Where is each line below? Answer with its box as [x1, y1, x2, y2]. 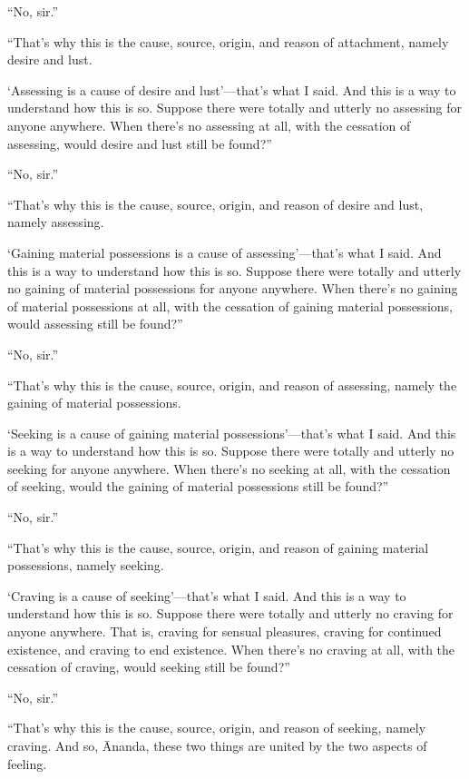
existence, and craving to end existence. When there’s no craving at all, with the [7, 639, 455, 658]
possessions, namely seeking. [7, 556, 164, 575]
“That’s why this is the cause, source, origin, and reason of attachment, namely [7, 32, 449, 51]
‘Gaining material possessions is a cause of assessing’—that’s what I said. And [7, 242, 442, 261]
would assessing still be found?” [7, 314, 183, 333]
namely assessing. [7, 212, 104, 232]
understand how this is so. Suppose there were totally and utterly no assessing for [7, 98, 463, 117]
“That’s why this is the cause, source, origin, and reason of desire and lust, [7, 194, 424, 213]
